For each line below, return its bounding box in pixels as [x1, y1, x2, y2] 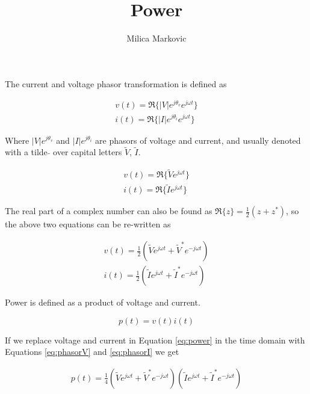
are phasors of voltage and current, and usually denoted [95, 134, 301, 146]
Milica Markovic [126, 32, 187, 45]
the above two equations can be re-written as [5, 218, 171, 230]
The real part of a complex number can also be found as [5, 205, 212, 217]
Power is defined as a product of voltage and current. [5, 296, 200, 309]
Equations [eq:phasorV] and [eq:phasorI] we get [5, 345, 179, 358]
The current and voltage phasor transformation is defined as [5, 77, 227, 90]
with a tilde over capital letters [5, 146, 122, 158]
